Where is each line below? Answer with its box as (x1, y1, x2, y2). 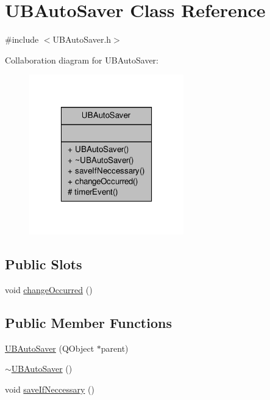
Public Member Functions (5, 313, 172, 332)
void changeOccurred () (5, 283, 93, 296)
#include (5, 33, 39, 46)
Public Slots (5, 254, 82, 273)
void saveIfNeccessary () (5, 382, 94, 395)
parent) (101, 341, 129, 354)
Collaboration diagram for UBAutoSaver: (5, 53, 158, 66)
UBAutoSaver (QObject (5, 341, 94, 354)
